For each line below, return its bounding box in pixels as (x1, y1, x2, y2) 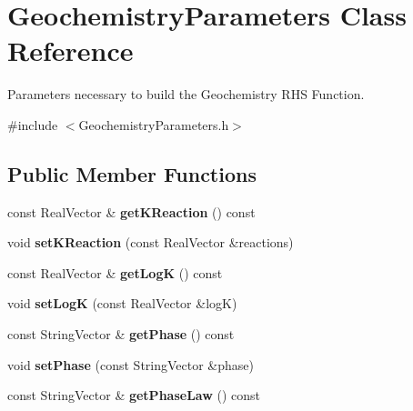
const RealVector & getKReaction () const (7, 202, 256, 221)
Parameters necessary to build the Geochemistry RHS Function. (7, 85, 365, 104)
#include (7, 115, 58, 134)
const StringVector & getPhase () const (7, 325, 235, 344)
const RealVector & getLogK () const (7, 263, 223, 282)
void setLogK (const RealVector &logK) (7, 294, 237, 313)
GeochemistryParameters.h (78, 115, 229, 134)
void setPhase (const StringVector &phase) (7, 355, 254, 374)
